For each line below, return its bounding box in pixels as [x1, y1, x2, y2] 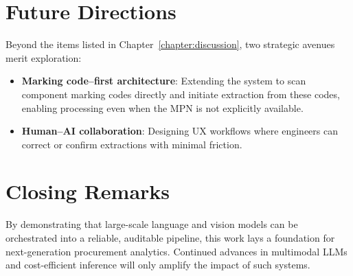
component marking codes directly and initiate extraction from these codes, [21, 87, 340, 101]
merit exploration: [5, 50, 82, 65]
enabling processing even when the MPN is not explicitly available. [21, 100, 304, 115]
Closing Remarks [5, 177, 170, 205]
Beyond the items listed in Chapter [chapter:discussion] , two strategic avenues [5, 37, 335, 51]
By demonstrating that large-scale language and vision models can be [5, 217, 298, 231]
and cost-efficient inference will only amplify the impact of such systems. [5, 257, 310, 272]
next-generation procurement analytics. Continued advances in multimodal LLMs [5, 244, 348, 258]
